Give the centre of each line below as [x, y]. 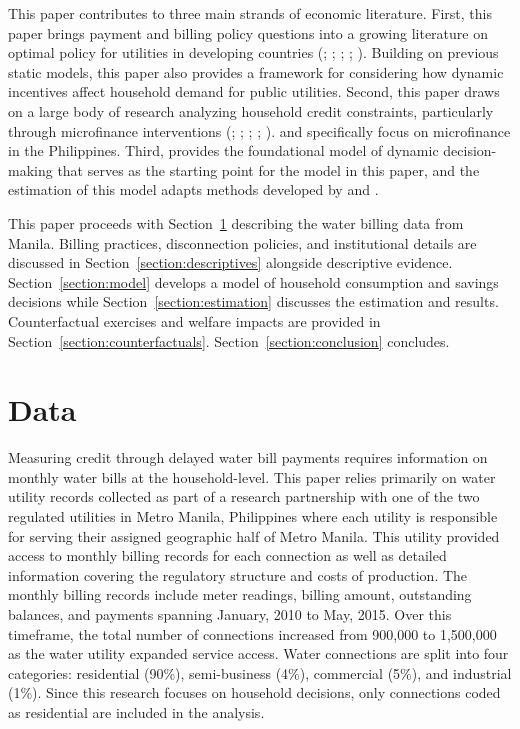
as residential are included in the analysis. [136, 711]
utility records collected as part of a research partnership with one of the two [244, 496]
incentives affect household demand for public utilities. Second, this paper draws [254, 91]
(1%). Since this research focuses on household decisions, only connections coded [254, 692]
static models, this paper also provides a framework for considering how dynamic [256, 71]
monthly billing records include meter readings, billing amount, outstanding [240, 594]
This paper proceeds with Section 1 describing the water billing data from [236, 222]
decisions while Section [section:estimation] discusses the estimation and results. [253, 301]
